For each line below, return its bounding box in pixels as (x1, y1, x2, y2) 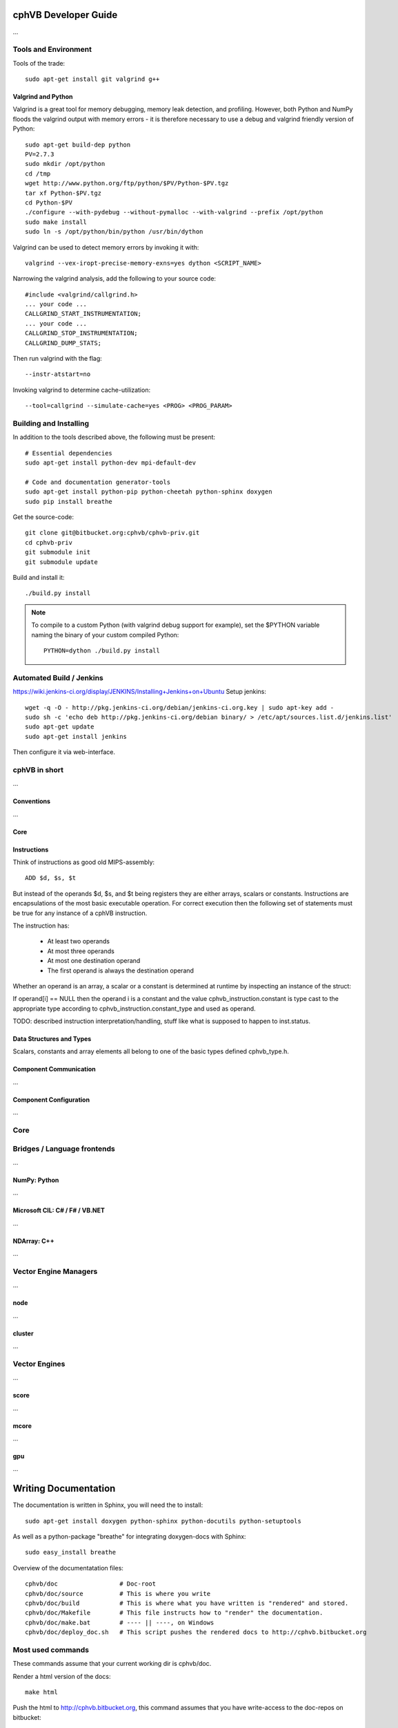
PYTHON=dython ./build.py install (43, 646, 160, 655)
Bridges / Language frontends (12, 1144, 115, 1154)
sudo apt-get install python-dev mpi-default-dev (25, 459, 197, 467)
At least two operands (47, 937, 110, 946)
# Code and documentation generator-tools (25, 478, 171, 486)
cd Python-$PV (25, 198, 72, 207)
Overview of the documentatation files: (12, 1563, 124, 1572)
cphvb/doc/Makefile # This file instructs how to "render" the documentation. (25, 1609, 324, 1617)
